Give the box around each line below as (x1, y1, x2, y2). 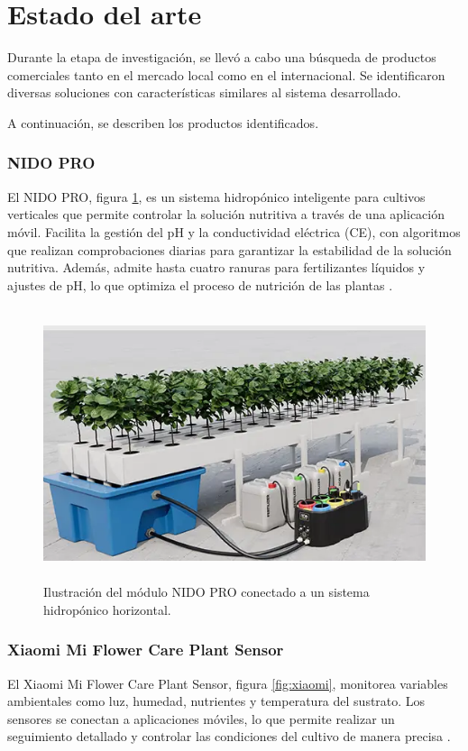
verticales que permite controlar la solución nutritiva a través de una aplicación (7, 205, 445, 224)
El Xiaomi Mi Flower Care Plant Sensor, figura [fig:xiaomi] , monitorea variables (7, 673, 448, 692)
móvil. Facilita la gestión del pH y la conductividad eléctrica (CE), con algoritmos (7, 222, 461, 241)
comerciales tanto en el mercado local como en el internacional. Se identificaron (7, 65, 445, 84)
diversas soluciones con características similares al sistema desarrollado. (7, 83, 401, 102)
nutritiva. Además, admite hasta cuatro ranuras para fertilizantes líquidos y (7, 258, 426, 277)
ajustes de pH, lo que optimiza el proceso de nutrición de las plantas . (7, 275, 393, 294)
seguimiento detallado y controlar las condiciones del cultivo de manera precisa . (7, 727, 451, 746)
